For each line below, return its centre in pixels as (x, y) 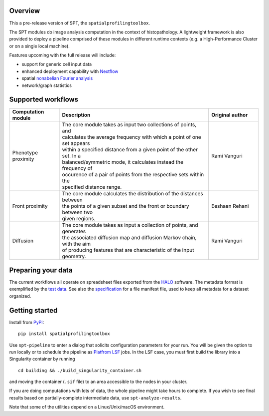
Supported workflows (44, 100)
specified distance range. (92, 187)
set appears (76, 143)
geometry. (74, 256)
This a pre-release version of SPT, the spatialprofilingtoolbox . (80, 23)
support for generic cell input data (57, 64)
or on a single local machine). (39, 46)
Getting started (33, 310)
